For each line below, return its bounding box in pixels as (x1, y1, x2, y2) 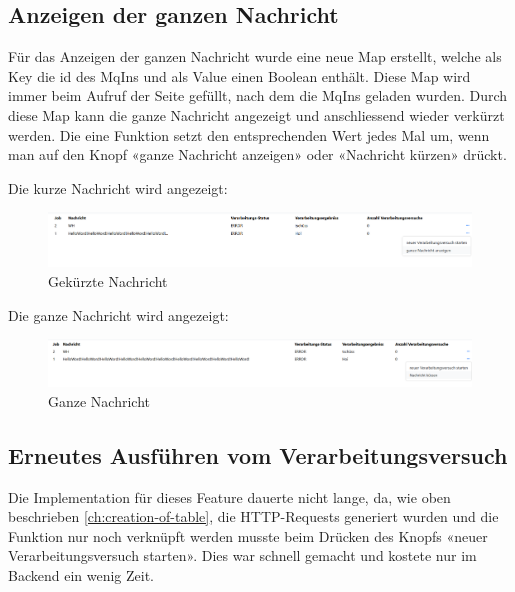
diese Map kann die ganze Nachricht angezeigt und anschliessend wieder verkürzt (8, 104, 505, 125)
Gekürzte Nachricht (48, 271, 168, 292)
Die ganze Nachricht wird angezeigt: (8, 304, 229, 325)
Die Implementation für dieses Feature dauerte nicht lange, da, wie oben (8, 486, 451, 507)
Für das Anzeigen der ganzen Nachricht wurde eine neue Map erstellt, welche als (8, 46, 502, 67)
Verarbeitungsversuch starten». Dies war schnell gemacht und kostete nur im (8, 545, 477, 566)
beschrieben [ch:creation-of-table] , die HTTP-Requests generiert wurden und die (8, 506, 499, 527)
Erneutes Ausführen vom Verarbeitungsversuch (8, 439, 508, 470)
